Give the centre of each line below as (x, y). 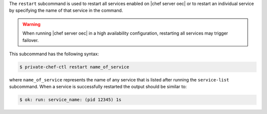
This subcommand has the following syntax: (54, 54)
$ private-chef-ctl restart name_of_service (74, 67)
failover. (31, 40)
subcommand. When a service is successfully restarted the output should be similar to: (98, 87)
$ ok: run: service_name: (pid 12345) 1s (70, 100)
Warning (31, 24)
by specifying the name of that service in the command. (66, 10)
